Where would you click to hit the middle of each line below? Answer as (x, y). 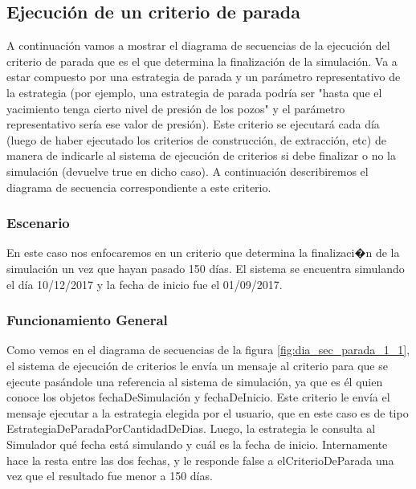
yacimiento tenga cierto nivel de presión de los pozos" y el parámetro (176, 108)
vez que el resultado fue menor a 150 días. (110, 476)
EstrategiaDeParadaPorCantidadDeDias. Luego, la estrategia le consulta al (191, 428)
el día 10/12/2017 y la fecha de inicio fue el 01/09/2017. (145, 284)
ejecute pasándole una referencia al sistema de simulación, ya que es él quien (195, 381)
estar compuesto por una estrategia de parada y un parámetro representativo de (204, 77)
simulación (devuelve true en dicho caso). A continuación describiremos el (188, 171)
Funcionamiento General (87, 320)
